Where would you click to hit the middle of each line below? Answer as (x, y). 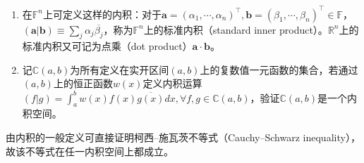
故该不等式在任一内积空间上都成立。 (90, 151)
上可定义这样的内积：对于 (103, 14)
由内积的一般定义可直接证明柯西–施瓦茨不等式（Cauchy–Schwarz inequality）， (183, 137)
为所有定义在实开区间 (120, 69)
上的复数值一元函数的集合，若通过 (279, 69)
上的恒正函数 (83, 83)
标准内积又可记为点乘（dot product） (107, 46)
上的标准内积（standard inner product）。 (236, 29)
